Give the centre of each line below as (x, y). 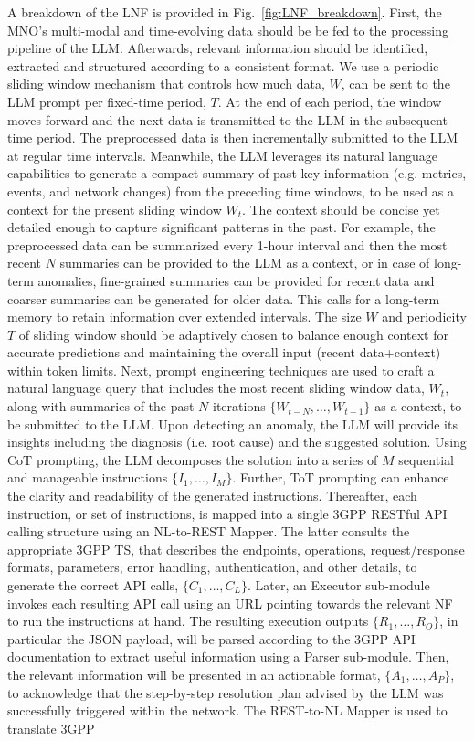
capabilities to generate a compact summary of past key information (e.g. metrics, (237, 173)
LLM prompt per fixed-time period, (107, 101)
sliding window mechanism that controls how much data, (166, 84)
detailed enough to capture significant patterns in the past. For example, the (221, 227)
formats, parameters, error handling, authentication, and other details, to (212, 567)
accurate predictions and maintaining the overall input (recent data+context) (224, 352)
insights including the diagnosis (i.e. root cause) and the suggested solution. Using (237, 442)
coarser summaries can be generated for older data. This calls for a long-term (224, 298)
